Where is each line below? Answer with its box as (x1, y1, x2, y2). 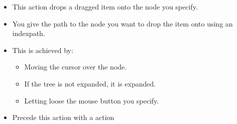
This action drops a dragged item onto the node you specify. (12, 1, 198, 11)
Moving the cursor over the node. (24, 61, 127, 72)
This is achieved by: (12, 44, 73, 55)
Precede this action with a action (12, 112, 114, 122)
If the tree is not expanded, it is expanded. (24, 78, 156, 88)
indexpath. (12, 28, 45, 38)
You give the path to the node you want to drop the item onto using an (12, 18, 233, 28)
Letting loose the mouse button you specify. (24, 95, 159, 105)
